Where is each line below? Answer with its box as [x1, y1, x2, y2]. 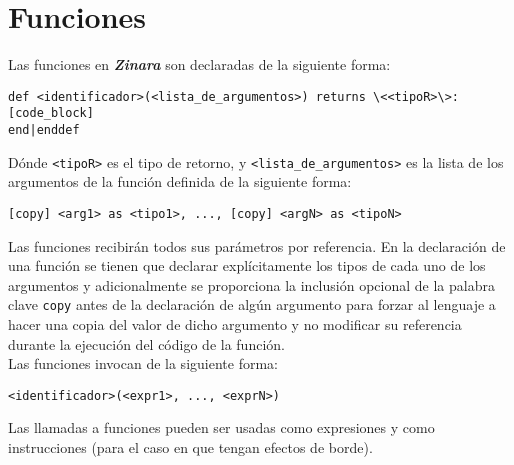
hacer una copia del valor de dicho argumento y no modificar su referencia [8, 314, 462, 335]
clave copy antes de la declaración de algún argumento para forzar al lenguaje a [8, 294, 496, 315]
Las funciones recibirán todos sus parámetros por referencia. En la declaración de [8, 235, 506, 256]
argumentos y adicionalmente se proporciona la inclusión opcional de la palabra [8, 274, 495, 295]
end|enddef [8, 123, 80, 138]
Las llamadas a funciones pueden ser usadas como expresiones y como [8, 417, 435, 438]
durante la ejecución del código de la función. [8, 333, 285, 354]
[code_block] [8, 106, 94, 121]
